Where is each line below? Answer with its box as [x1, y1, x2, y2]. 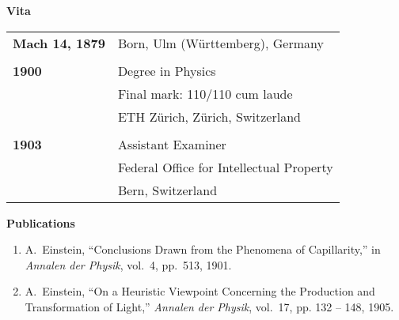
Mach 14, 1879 [13, 33, 105, 52]
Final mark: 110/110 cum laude [117, 84, 293, 103]
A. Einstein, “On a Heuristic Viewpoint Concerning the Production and [25, 283, 375, 299]
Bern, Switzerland [117, 180, 218, 199]
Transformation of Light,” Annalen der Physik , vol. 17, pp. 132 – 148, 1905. [25, 298, 394, 314]
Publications [6, 214, 75, 231]
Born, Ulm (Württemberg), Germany [117, 33, 324, 52]
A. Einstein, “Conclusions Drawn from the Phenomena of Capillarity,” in [25, 241, 381, 258]
